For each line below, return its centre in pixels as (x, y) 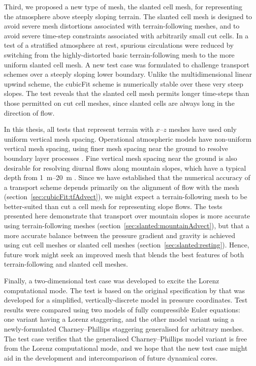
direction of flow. (29, 112)
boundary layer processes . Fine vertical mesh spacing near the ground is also (121, 158)
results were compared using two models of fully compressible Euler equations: (122, 309)
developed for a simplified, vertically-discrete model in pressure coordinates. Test (126, 300)
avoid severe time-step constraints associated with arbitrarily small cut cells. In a (126, 35)
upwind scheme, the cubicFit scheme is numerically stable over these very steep (124, 83)
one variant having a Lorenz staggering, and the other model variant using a (119, 319)
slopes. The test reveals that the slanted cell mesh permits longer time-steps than (127, 93)
